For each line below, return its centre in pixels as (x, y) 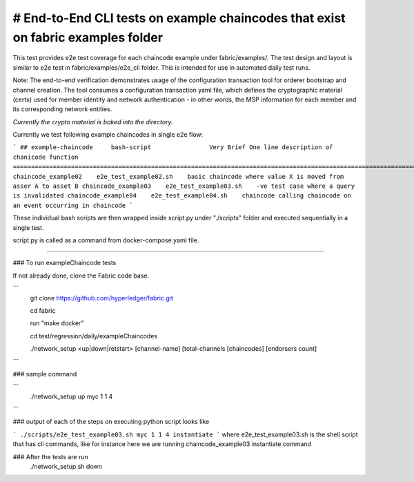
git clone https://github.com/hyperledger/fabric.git (102, 298)
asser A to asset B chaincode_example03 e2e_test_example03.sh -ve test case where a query (184, 186)
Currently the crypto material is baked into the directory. (93, 122)
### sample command (45, 374)
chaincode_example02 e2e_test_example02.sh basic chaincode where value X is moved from (178, 176)
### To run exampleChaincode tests (65, 263)
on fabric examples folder (88, 37)
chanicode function (46, 157)
